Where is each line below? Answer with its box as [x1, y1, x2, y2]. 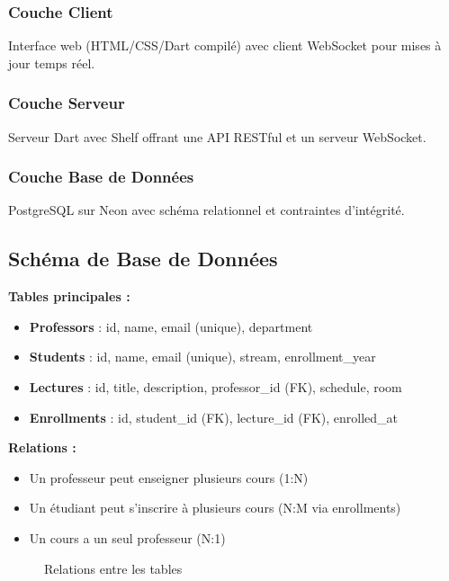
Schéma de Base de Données [8, 245, 278, 273]
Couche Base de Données [8, 165, 194, 188]
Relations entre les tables [44, 559, 183, 577]
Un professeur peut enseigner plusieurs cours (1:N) [29, 468, 309, 487]
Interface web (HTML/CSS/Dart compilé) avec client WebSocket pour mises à [8, 36, 442, 55]
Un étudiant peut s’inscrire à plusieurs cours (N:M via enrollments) [29, 498, 401, 517]
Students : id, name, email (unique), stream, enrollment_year [29, 347, 376, 366]
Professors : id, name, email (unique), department [29, 317, 313, 335]
